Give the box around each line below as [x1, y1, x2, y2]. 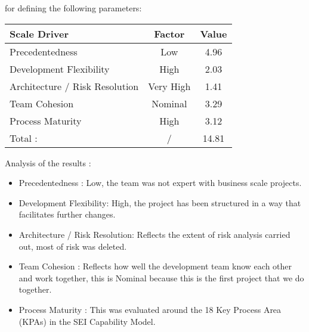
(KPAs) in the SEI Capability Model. [18, 315, 156, 327]
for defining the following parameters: [5, 2, 142, 14]
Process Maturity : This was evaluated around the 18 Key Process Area [18, 303, 282, 315]
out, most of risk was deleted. [18, 240, 127, 252]
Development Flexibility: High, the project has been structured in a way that [18, 196, 301, 209]
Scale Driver [10, 26, 69, 41]
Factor [154, 26, 185, 41]
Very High [148, 79, 191, 93]
